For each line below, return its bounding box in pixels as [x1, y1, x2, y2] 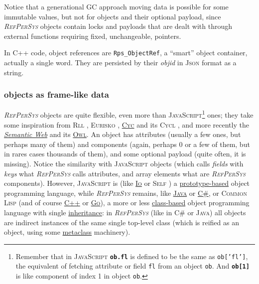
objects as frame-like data [4, 88, 109, 101]
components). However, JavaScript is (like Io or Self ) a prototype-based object [4, 178, 250, 188]
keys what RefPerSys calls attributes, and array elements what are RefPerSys [4, 168, 246, 178]
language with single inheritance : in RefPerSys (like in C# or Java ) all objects [4, 207, 246, 218]
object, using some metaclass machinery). [4, 227, 130, 237]
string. [4, 67, 24, 77]
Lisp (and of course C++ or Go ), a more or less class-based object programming [4, 197, 250, 208]
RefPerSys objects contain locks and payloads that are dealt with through [4, 21, 232, 31]
